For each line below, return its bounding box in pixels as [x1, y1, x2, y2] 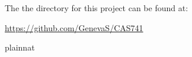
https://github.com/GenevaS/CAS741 [5, 21, 143, 33]
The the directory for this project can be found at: [5, 2, 188, 14]
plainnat [5, 41, 35, 53]
